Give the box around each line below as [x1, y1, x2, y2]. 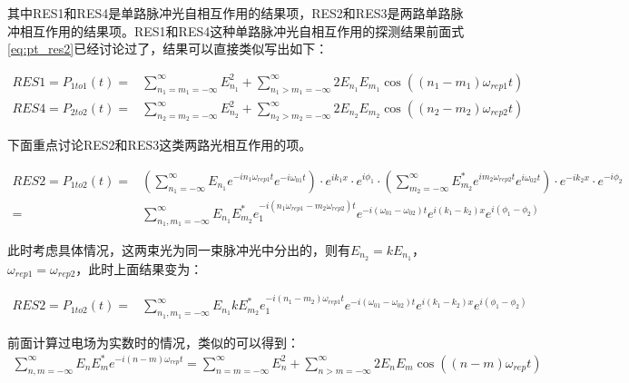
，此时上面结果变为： [75, 259, 203, 278]
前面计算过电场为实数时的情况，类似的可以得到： [7, 332, 300, 351]
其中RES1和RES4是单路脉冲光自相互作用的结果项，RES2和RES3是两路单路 [7, 4, 451, 22]
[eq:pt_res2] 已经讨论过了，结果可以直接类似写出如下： [7, 39, 329, 58]
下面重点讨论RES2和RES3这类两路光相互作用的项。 [7, 135, 312, 154]
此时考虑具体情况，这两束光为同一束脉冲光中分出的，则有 [7, 240, 350, 259]
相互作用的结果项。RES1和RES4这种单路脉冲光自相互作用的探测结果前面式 [19, 21, 465, 40]
